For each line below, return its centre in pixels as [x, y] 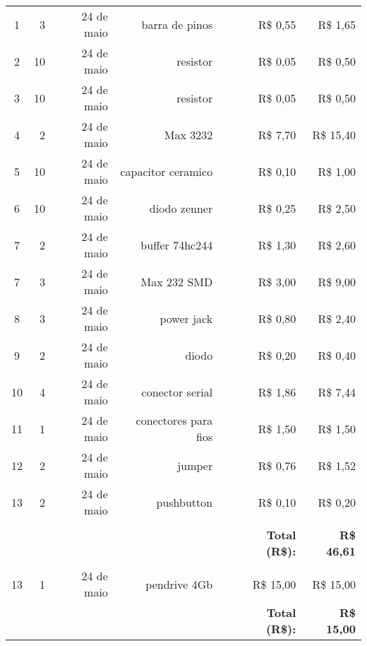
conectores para [174, 420]
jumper [195, 465]
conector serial [177, 392]
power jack [186, 318]
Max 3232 [188, 134]
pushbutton [185, 502]
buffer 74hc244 [177, 245]
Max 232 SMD [177, 281]
